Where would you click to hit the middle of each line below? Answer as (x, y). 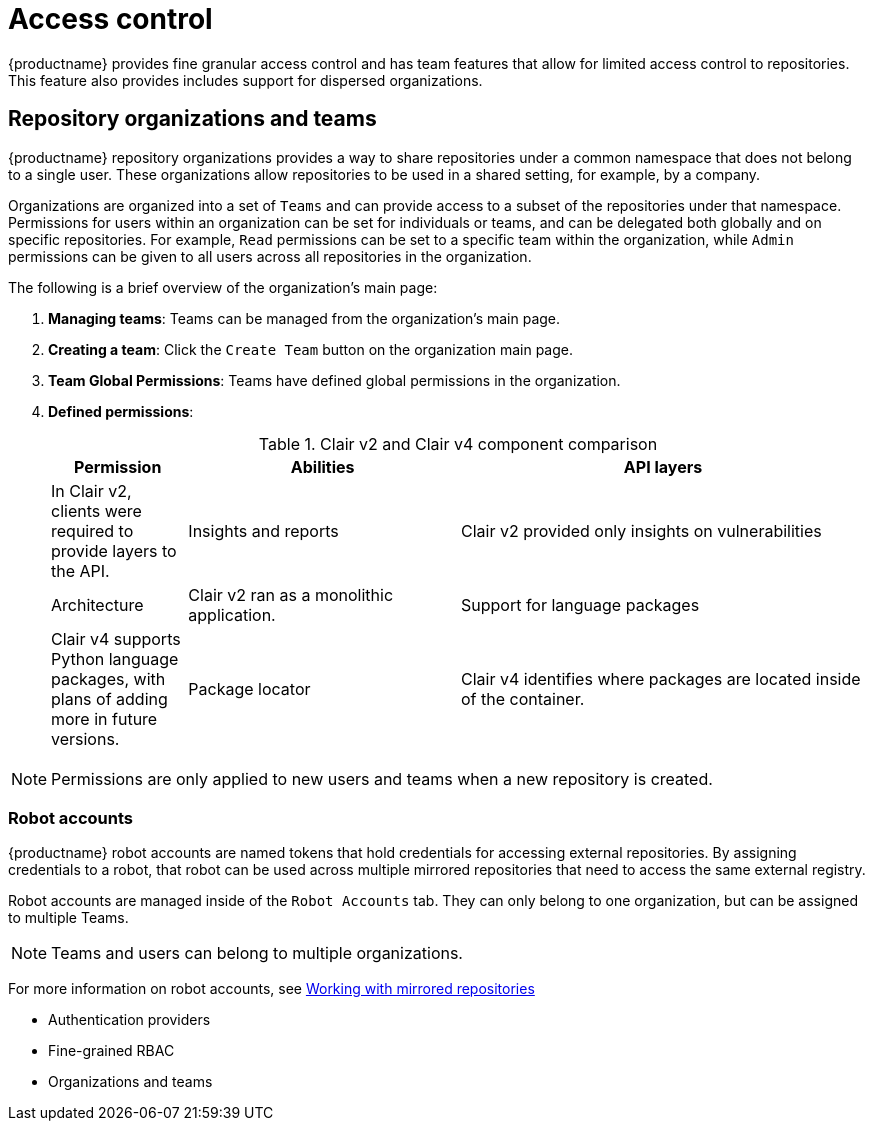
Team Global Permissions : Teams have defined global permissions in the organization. (334, 380)
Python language (115, 658)
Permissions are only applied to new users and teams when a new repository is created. (382, 778)
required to (92, 530)
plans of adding (109, 698)
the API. (80, 570)
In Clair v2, (91, 490)
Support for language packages (580, 604)
